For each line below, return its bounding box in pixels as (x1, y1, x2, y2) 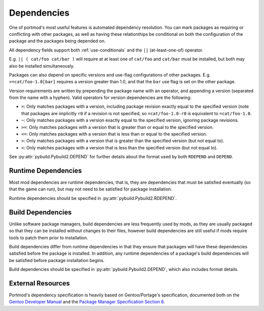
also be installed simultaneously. (9, 63, 75, 69)
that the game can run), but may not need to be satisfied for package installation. (9, 186, 172, 192)
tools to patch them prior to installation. (9, 235, 88, 240)
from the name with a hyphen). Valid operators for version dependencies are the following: (9, 95, 192, 100)
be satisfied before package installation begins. (9, 257, 105, 263)
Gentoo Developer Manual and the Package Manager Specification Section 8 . (9, 299, 165, 305)
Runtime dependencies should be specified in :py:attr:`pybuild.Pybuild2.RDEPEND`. (9, 195, 177, 201)
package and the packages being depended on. (9, 38, 106, 44)
